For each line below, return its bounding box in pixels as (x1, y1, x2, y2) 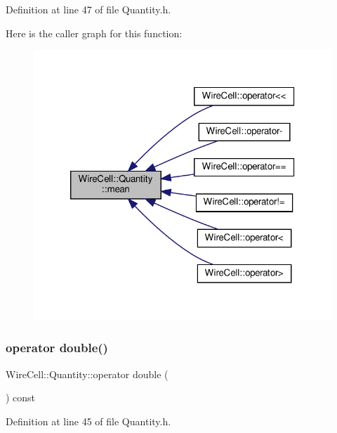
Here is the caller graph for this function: (6, 25, 183, 40)
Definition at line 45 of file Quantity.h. (6, 413, 171, 428)
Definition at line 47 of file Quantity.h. (6, 2, 171, 16)
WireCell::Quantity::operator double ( (6, 366, 168, 381)
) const (6, 390, 36, 405)
